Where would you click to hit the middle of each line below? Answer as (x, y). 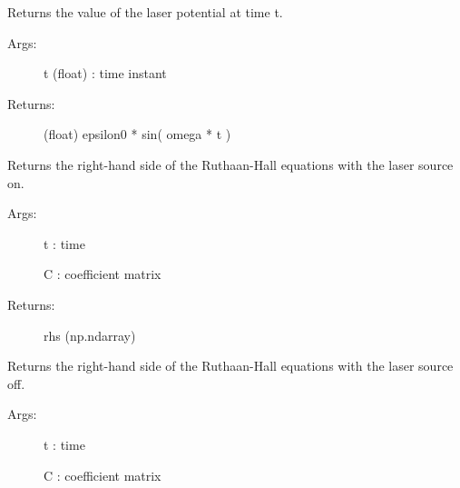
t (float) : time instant (105, 73)
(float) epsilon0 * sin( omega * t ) (137, 134)
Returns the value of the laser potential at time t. (145, 12)
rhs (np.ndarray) (90, 335)
